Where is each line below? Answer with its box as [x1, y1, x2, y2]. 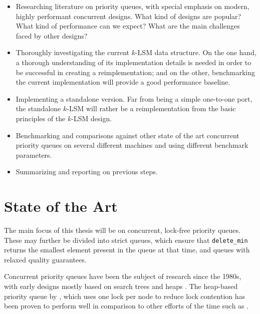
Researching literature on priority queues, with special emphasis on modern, [16, 1, 249, 11]
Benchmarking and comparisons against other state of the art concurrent [16, 130, 239, 140]
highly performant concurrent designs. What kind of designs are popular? [16, 11, 241, 21]
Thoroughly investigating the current [16, 47, 129, 58]
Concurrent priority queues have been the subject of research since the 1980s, [4, 271, 241, 281]
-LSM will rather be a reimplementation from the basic [67, 103, 236, 114]
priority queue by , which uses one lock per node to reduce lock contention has [4, 290, 245, 301]
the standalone [16, 103, 61, 114]
